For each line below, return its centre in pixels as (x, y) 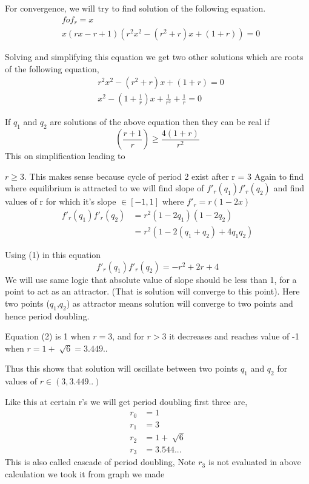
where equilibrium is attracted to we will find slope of (105, 188)
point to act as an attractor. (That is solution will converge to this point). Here (152, 291)
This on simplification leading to (65, 156)
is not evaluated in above (254, 462)
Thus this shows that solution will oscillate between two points (121, 368)
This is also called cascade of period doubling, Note (100, 462)
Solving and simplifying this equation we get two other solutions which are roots (154, 57)
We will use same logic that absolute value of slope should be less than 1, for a (151, 279)
